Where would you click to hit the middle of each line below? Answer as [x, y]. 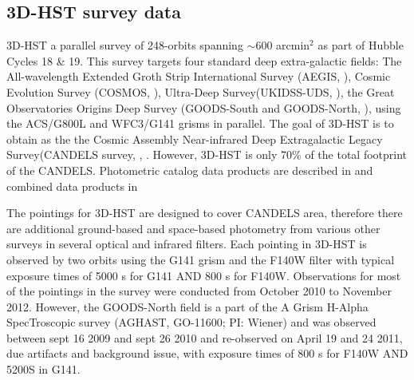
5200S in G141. [43, 369]
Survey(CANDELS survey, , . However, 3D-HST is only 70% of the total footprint [207, 154]
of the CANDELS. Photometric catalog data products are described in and [190, 170]
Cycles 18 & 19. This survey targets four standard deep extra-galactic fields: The [204, 60]
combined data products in [72, 186]
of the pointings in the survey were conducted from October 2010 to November [199, 291]
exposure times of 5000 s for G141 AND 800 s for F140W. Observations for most [204, 275]
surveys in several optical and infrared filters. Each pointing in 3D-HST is [187, 244]
